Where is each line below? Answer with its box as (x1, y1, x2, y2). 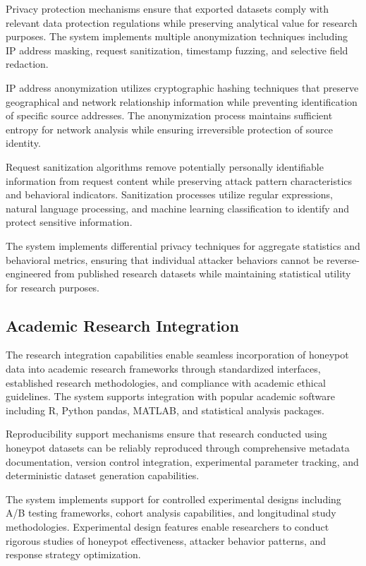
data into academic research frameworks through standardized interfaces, (6, 361, 321, 376)
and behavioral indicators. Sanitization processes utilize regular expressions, (6, 187, 333, 202)
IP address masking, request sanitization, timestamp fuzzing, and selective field (6, 42, 348, 57)
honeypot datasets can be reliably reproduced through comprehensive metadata (6, 440, 350, 455)
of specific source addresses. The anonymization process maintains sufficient (6, 108, 333, 123)
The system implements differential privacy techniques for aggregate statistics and (6, 238, 360, 253)
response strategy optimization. (6, 547, 141, 562)
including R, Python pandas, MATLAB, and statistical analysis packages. (6, 402, 325, 417)
